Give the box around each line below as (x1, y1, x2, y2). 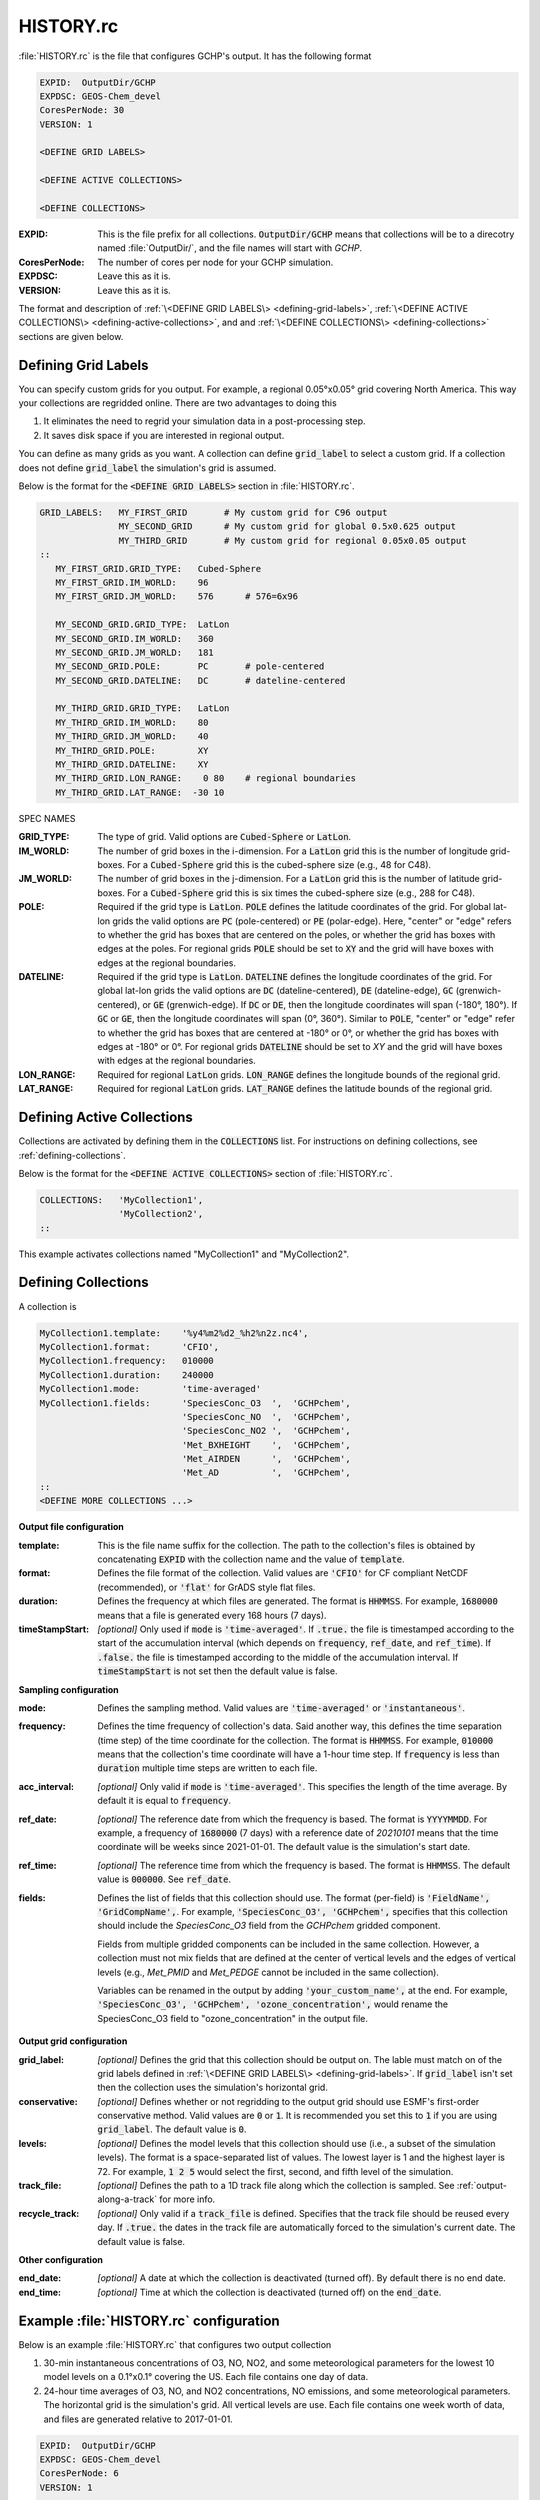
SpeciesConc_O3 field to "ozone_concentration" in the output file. (97, 2012, 369, 2024)
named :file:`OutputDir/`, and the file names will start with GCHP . (97, 242, 363, 254)
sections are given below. (18, 330, 124, 342)
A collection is (18, 1300, 77, 1312)
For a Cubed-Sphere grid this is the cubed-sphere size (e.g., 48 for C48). (126, 858, 432, 870)
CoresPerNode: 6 (39, 2468, 120, 2479)
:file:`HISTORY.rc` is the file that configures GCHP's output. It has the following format (18, 50, 372, 62)
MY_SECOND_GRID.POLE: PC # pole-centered (55, 661, 325, 672)
